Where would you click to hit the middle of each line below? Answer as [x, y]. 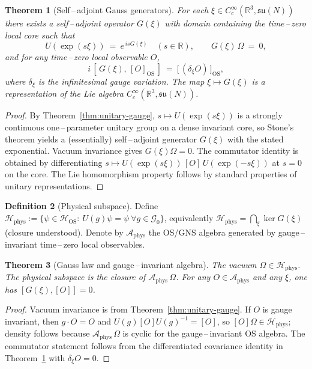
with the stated [256, 139]
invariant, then [32, 321]
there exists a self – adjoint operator [69, 23]
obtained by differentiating [54, 162]
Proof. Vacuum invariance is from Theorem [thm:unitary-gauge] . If [128, 309]
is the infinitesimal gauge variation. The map [121, 81]
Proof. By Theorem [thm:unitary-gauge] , [80, 115]
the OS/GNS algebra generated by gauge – [227, 232]
